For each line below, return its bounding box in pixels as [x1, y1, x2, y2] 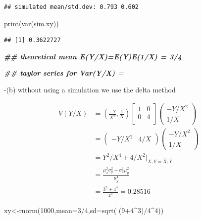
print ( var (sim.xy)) [4, 18, 59, 28]
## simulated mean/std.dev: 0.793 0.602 [4, 3, 139, 10]
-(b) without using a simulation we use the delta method [4, 84, 176, 94]
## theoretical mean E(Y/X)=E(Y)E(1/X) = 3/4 [4, 51, 182, 61]
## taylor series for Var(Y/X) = [4, 68, 124, 78]
